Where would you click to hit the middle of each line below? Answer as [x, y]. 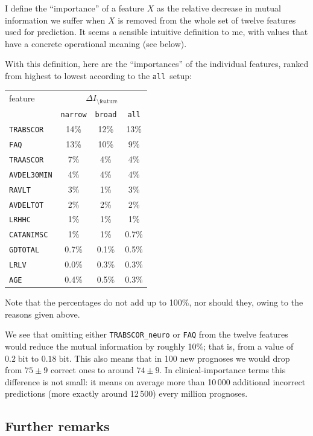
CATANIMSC [29, 235]
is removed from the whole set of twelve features [207, 20]
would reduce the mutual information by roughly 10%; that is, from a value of [149, 346]
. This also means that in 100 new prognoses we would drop [179, 358]
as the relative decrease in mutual [219, 8]
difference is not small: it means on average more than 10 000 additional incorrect [155, 381]
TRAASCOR [27, 160]
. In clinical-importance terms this [223, 370]
